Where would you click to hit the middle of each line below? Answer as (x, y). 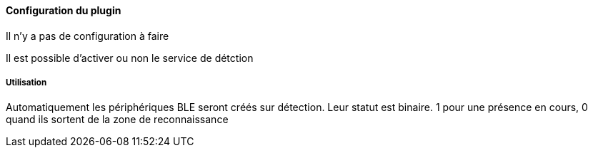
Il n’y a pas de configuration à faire (88, 36)
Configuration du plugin (64, 10)
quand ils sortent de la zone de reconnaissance (117, 120)
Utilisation (26, 83)
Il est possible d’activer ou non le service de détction (130, 58)
